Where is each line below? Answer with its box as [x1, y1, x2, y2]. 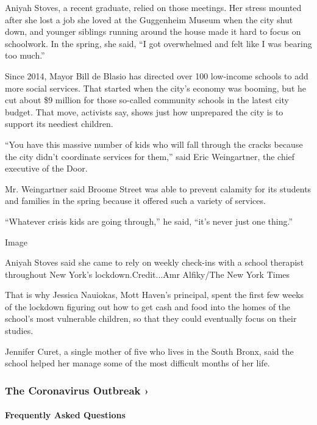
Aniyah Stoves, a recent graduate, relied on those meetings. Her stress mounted [5, 1, 302, 13]
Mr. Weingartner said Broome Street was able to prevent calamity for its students [5, 182, 312, 195]
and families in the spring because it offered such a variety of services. [5, 194, 266, 207]
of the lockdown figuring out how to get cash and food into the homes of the [5, 300, 291, 313]
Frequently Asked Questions [5, 409, 126, 421]
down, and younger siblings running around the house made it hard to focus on [5, 25, 301, 38]
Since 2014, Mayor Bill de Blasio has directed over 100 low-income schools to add [5, 69, 308, 82]
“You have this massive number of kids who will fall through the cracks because [5, 137, 303, 150]
